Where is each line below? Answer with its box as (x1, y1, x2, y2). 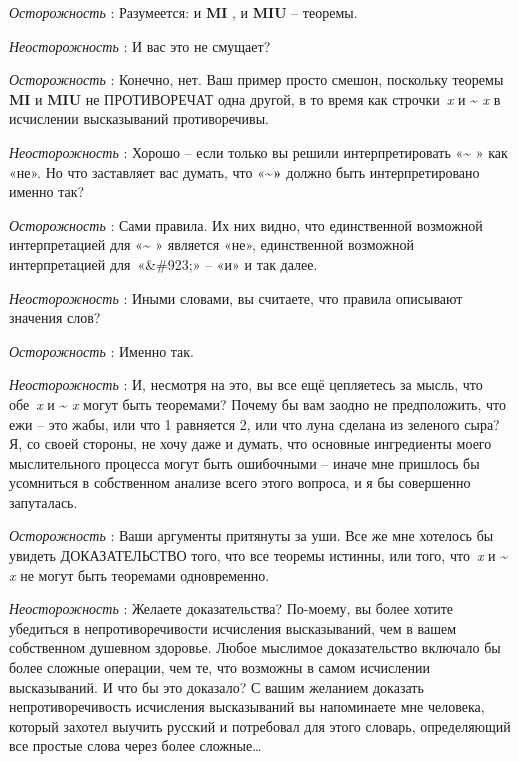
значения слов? (9, 307, 101, 328)
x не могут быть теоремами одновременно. (9, 564, 270, 585)
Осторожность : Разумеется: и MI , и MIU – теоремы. (9, 2, 358, 22)
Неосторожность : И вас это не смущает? (9, 35, 271, 56)
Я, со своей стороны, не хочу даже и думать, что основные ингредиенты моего (9, 433, 492, 454)
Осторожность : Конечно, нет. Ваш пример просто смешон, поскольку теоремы (9, 69, 504, 90)
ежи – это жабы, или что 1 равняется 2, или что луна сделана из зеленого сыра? (9, 413, 500, 434)
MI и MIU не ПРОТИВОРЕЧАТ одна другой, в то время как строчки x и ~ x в (9, 88, 501, 109)
